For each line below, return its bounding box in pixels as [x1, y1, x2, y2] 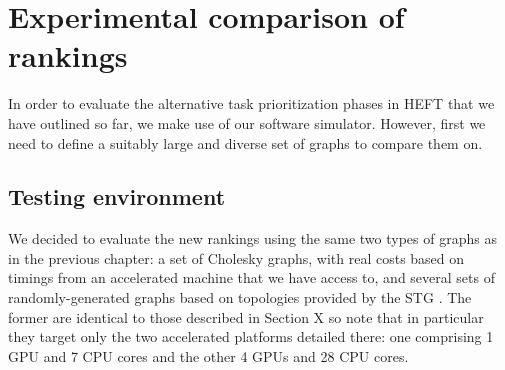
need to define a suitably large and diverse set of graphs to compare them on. [8, 132, 483, 153]
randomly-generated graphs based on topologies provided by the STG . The [8, 287, 472, 308]
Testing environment [8, 181, 226, 212]
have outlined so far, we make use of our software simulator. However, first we [8, 112, 486, 133]
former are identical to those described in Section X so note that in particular [8, 306, 484, 327]
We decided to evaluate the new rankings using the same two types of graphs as [8, 228, 497, 249]
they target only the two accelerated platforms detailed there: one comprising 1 [8, 326, 494, 347]
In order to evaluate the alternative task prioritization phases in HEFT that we [8, 93, 495, 114]
